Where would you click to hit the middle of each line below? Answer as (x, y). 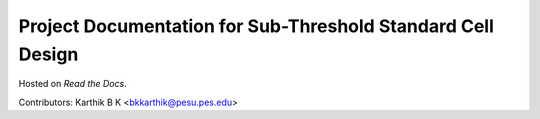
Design (48, 54)
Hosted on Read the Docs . (72, 84)
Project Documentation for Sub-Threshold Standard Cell (256, 26)
